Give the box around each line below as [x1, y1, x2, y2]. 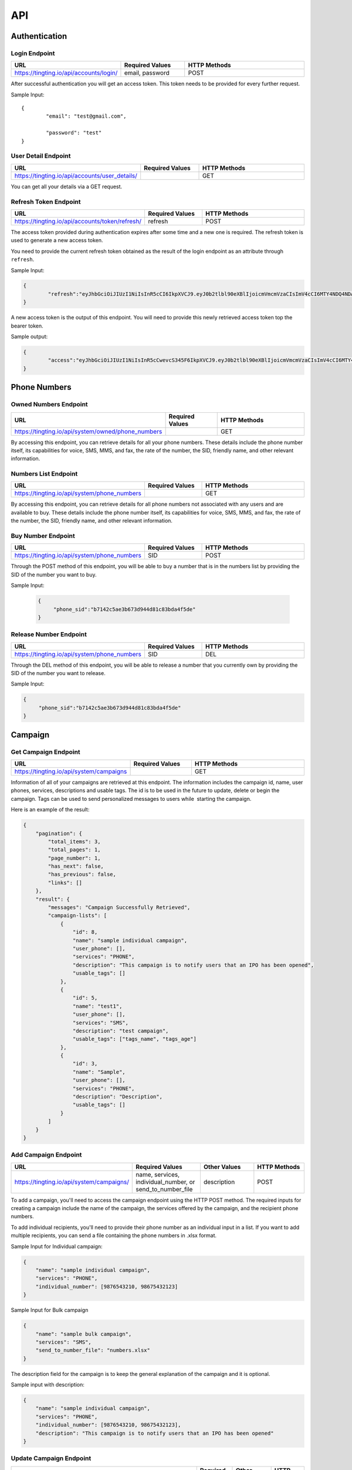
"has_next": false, [48, 863, 104, 870]
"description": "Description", [72, 1094, 163, 1100]
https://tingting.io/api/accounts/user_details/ [14, 171, 138, 179]
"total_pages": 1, [48, 847, 101, 853]
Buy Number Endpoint [11, 532, 76, 540]
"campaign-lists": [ [48, 912, 107, 919]
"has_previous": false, [48, 871, 117, 878]
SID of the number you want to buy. [11, 571, 97, 578]
